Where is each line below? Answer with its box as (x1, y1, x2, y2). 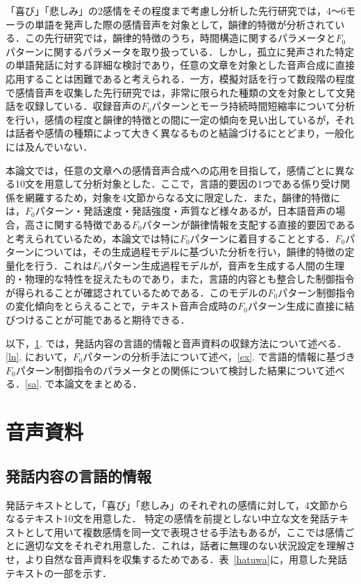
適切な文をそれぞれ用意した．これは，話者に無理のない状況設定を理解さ (24, 538, 355, 553)
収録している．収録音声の (24, 99, 142, 113)
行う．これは (34, 258, 92, 272)
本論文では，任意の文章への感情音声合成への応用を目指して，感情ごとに (6, 162, 335, 177)
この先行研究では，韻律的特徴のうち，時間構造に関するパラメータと (24, 31, 336, 45)
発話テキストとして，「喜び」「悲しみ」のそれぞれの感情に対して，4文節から (6, 497, 349, 512)
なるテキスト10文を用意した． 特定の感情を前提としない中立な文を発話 (6, 511, 330, 526)
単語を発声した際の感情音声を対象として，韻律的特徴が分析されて (34, 17, 335, 31)
